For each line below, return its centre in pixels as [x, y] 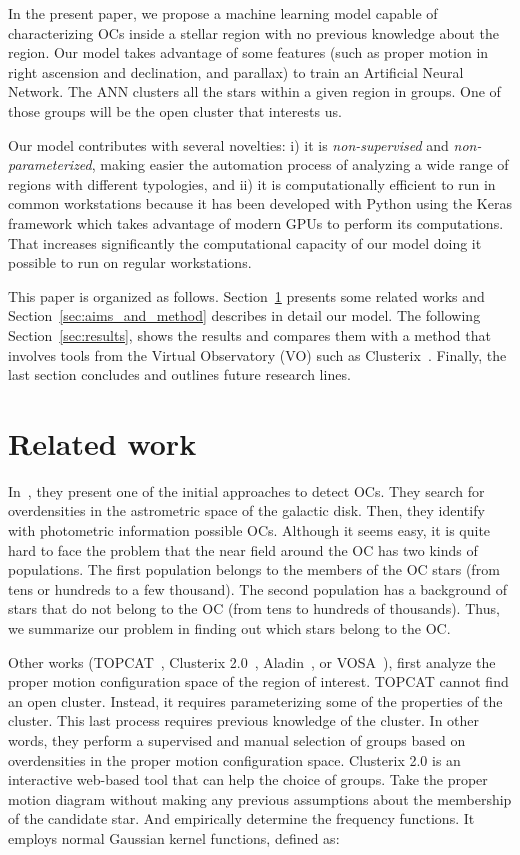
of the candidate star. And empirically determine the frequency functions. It [241, 818]
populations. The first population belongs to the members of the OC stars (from [254, 569]
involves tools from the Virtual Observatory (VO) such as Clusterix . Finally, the [257, 354]
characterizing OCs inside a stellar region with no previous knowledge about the [253, 32]
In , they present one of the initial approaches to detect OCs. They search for [246, 490]
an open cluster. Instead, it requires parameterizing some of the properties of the [255, 700]
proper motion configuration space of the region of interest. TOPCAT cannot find [258, 681]
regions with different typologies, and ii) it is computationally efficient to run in [252, 183]
